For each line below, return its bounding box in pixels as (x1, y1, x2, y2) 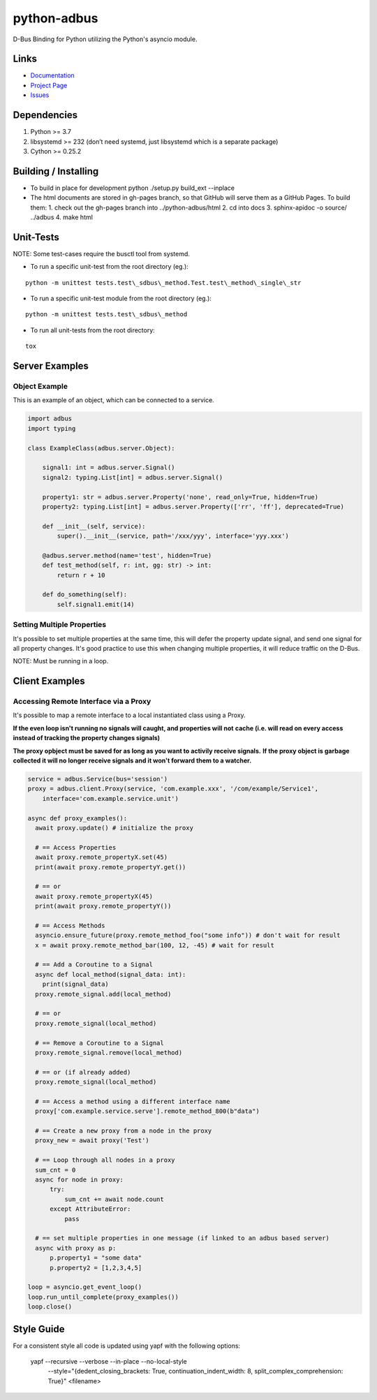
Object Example (13, 381, 68, 391)
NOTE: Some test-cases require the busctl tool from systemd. (13, 249, 190, 258)
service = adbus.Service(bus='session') (27, 775, 168, 783)
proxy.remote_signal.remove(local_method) (35, 1048, 183, 1056)
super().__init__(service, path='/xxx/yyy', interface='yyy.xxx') (57, 532, 290, 540)
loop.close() (27, 1303, 73, 1311)
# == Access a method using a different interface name (35, 1097, 230, 1105)
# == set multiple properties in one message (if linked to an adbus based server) (35, 1235, 330, 1242)
